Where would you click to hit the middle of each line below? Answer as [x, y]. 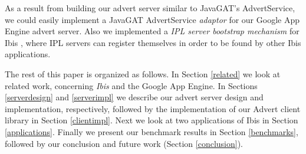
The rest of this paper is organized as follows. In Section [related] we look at [143, 73]
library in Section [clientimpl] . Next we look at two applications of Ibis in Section [152, 120]
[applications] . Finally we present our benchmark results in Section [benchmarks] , [152, 131]
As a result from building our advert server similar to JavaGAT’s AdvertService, [150, 8]
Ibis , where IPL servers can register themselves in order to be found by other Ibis [153, 42]
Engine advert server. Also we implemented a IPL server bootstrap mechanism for [152, 31]
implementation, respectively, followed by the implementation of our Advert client [153, 108]
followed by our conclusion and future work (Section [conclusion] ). [124, 143]
